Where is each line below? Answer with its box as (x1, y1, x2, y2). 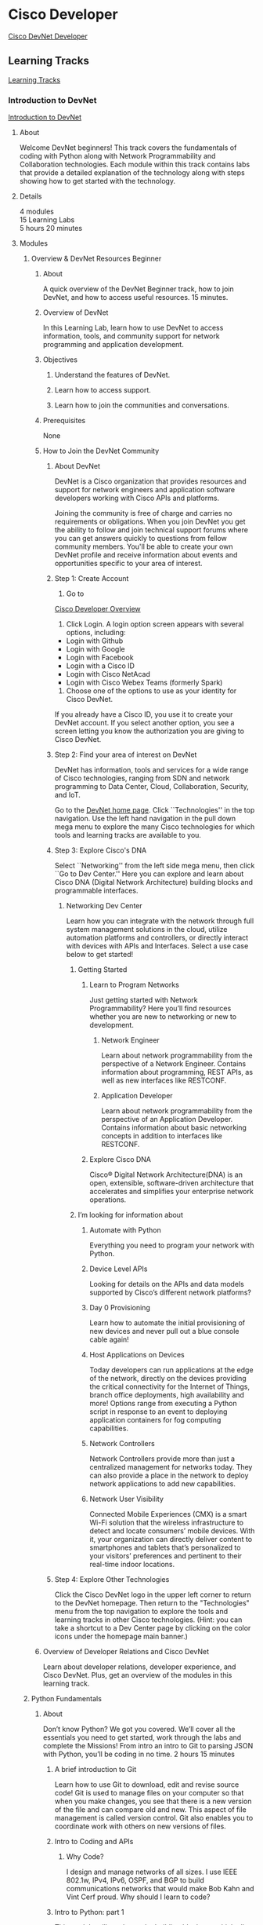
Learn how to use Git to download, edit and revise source (54, 1780, 240, 1789)
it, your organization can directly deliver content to (89, 1535, 253, 1544)
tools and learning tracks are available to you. (54, 831, 202, 840)
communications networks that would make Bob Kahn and (66, 1884, 254, 1894)
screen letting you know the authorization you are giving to (54, 726, 245, 736)
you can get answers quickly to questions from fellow (54, 534, 227, 543)
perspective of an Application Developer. (101, 1115, 233, 1124)
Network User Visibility (89, 1494, 164, 1504)
